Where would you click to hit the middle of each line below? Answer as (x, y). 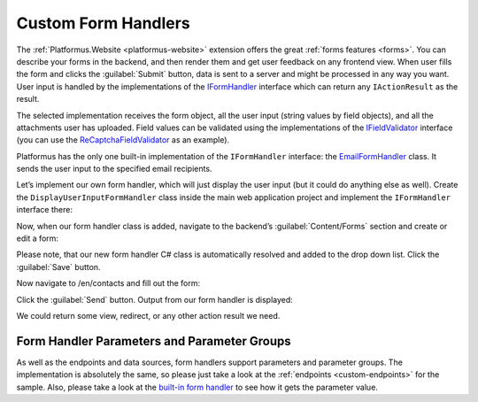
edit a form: (38, 238)
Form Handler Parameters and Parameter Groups (154, 341)
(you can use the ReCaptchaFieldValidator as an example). (123, 140)
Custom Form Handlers (103, 23)
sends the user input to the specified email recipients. (114, 169)
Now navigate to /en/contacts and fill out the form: (108, 283)
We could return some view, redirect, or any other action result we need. (148, 315)
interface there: (44, 210)
